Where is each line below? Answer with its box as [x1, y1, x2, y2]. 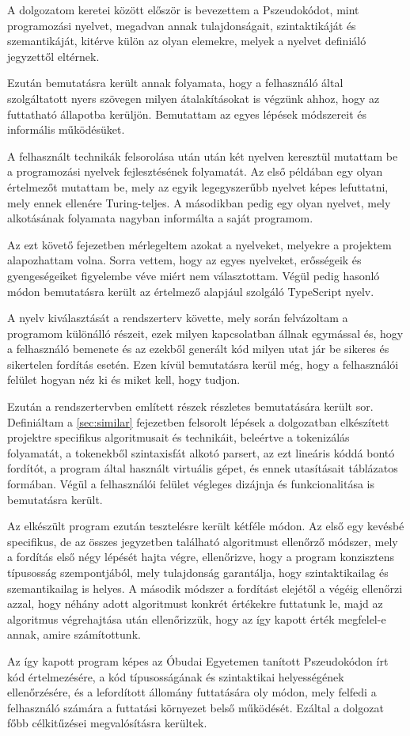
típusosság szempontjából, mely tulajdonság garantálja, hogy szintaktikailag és [7, 564, 389, 580]
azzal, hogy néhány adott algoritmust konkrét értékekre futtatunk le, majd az [7, 595, 383, 612]
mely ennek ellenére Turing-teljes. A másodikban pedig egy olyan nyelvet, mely [7, 194, 391, 211]
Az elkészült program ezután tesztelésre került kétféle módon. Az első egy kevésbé [7, 518, 404, 534]
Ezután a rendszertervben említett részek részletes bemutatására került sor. [7, 398, 374, 415]
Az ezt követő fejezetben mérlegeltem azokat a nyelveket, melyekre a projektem [7, 236, 392, 252]
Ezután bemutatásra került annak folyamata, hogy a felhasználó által [7, 74, 344, 91]
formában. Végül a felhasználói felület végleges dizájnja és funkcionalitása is [7, 476, 374, 492]
